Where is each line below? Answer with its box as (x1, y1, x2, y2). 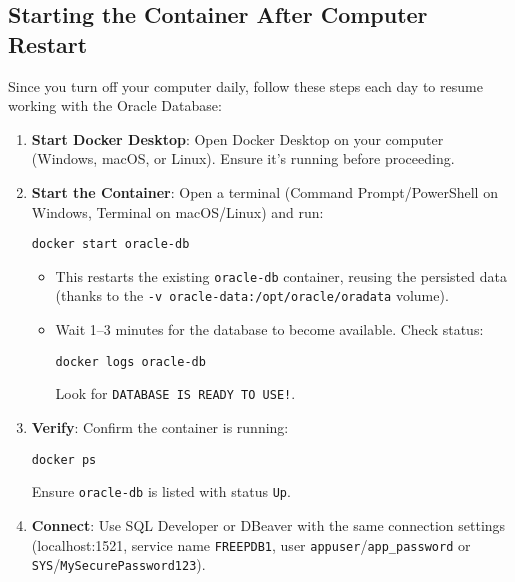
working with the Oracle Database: (8, 95, 222, 116)
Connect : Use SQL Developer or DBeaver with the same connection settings (31, 514, 506, 535)
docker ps (31, 452, 97, 467)
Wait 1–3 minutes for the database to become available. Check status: (55, 319, 484, 340)
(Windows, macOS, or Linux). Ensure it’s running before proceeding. (31, 148, 455, 169)
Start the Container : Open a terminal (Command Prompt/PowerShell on (31, 181, 498, 202)
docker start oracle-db (31, 237, 190, 252)
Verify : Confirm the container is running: (31, 417, 289, 438)
